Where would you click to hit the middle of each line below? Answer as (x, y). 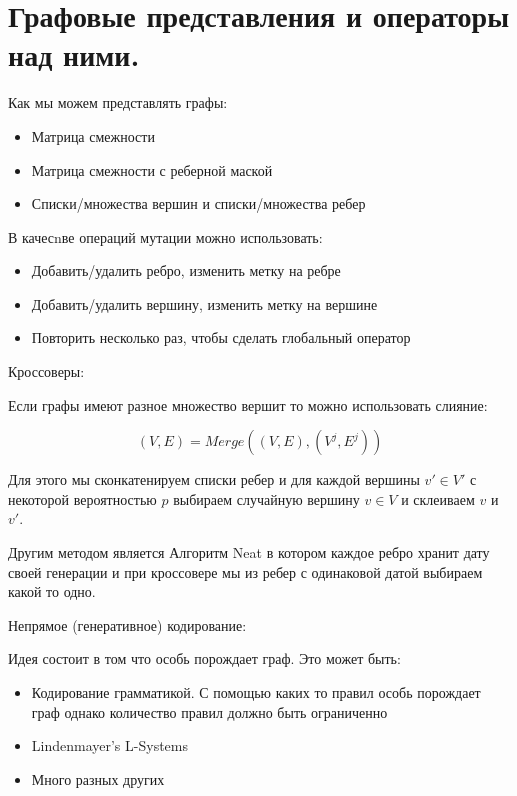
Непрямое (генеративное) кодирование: (127, 624)
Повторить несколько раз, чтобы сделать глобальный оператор (221, 337)
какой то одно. (52, 591)
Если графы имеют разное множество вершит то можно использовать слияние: (248, 404)
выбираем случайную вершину (266, 498)
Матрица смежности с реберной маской (152, 169)
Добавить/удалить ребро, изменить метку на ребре (186, 270)
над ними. (74, 54)
